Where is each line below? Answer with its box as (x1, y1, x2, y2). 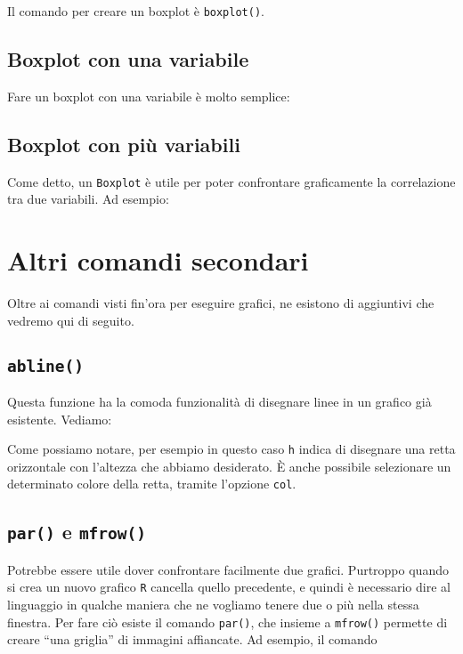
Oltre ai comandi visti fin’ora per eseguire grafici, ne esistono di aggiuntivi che (7, 294, 435, 312)
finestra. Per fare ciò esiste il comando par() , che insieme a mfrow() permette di (7, 612, 448, 631)
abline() (7, 356, 84, 375)
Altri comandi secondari (7, 242, 309, 279)
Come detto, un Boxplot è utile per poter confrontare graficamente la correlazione (7, 172, 456, 190)
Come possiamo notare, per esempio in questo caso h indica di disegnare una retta (7, 440, 456, 458)
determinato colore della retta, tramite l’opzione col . (7, 474, 296, 493)
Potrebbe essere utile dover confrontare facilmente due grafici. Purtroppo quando (7, 560, 449, 578)
